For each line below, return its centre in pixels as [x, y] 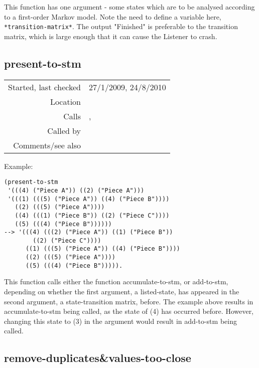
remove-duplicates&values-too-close [98, 358]
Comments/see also [47, 145]
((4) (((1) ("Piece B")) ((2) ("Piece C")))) [92, 215]
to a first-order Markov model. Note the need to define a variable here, [113, 16]
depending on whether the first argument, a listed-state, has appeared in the [122, 292]
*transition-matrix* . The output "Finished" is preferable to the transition [121, 26]
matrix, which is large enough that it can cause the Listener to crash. [111, 36]
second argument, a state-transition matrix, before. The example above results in [129, 301]
